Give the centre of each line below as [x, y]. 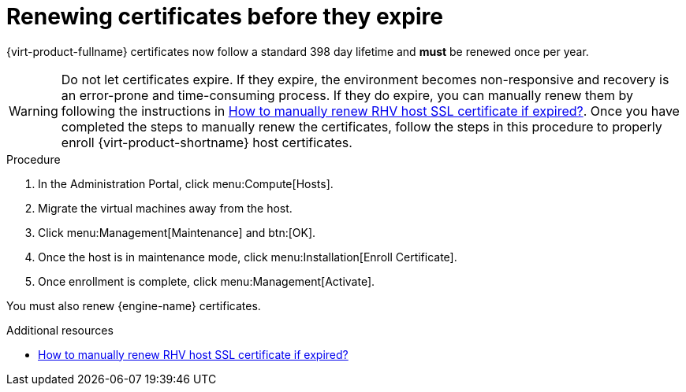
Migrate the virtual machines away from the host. [165, 208]
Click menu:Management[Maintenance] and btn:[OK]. [177, 232]
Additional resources [60, 330]
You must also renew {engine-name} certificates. [134, 305]
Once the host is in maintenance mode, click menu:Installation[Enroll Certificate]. [248, 257]
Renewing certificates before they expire [225, 17]
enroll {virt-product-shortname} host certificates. [207, 142]
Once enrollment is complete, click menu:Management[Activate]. [207, 281]
